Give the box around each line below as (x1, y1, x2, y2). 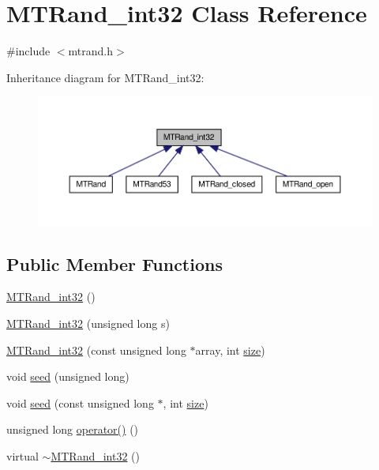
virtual (6, 448, 39, 464)
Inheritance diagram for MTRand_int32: (6, 69, 205, 85)
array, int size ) (195, 341, 265, 358)
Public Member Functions (6, 251, 223, 276)
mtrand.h (68, 43, 114, 59)
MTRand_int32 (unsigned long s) (6, 315, 170, 332)
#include (6, 43, 51, 59)
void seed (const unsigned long (6, 394, 154, 411)
